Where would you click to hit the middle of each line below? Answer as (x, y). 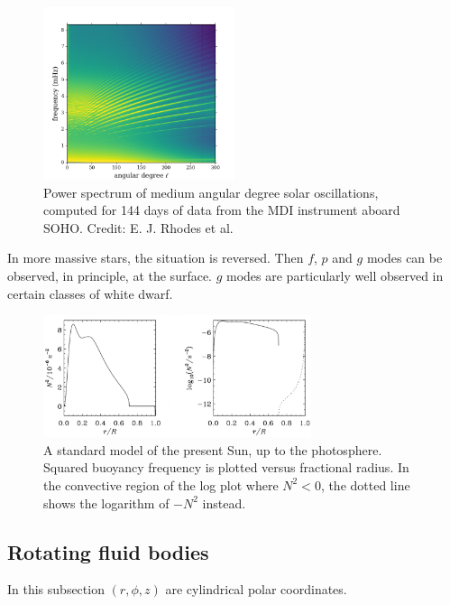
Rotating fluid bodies (108, 551)
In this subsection (56, 589)
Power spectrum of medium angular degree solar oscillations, (211, 192)
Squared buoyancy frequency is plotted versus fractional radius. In (226, 467)
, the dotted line (365, 484)
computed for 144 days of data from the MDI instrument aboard (222, 210)
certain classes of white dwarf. (90, 293)
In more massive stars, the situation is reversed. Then (156, 258)
